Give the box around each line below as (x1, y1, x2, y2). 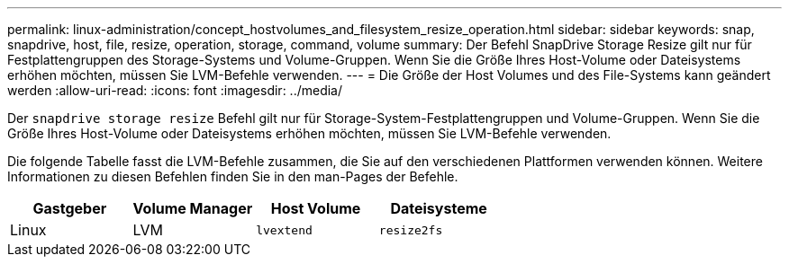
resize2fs (378, 223, 443, 237)
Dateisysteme (390, 199, 487, 217)
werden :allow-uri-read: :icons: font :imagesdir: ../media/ (7, 83, 343, 98)
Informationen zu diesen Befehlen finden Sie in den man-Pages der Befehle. (7, 169, 458, 184)
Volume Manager (132, 199, 253, 217)
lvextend (256, 223, 313, 237)
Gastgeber (32, 199, 107, 217)
